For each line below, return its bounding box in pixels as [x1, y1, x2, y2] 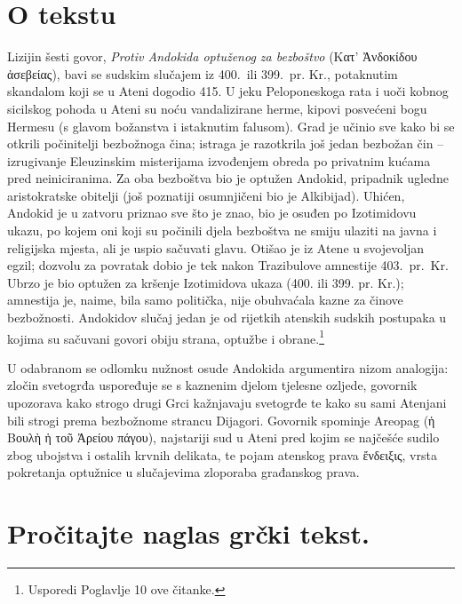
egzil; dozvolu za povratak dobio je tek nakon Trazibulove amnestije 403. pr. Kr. [7, 256, 449, 274]
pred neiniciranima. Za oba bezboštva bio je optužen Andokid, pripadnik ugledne [7, 169, 449, 187]
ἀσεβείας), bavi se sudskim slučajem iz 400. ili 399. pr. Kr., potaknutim [7, 64, 398, 83]
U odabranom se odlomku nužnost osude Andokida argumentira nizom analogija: [7, 358, 449, 377]
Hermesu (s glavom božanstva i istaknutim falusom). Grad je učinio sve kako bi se [7, 116, 455, 135]
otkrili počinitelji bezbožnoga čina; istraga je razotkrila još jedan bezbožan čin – [7, 134, 444, 153]
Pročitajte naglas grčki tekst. [7, 515, 370, 552]
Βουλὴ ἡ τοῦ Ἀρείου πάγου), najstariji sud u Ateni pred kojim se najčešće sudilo [7, 428, 440, 447]
